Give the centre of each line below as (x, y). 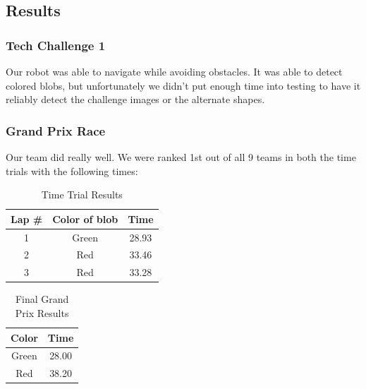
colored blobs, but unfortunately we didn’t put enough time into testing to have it (183, 85)
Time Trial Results (82, 194)
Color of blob (85, 219)
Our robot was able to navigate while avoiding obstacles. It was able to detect (174, 71)
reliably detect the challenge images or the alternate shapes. (135, 99)
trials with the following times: (72, 170)
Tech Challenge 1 (56, 45)
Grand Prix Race (56, 130)
